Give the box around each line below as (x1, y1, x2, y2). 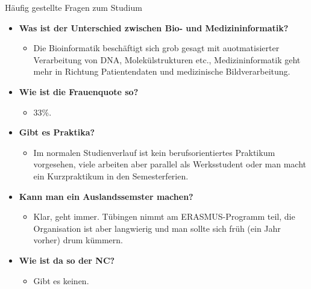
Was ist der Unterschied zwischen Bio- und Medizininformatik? (19, 21, 289, 34)
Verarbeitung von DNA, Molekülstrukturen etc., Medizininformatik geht (33, 53, 301, 66)
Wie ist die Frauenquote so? (19, 85, 139, 98)
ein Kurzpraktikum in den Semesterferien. (33, 169, 189, 182)
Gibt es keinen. (33, 274, 89, 287)
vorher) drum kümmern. (33, 234, 123, 246)
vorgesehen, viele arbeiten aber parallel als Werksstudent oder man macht (33, 158, 307, 170)
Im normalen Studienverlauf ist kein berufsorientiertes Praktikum (33, 146, 275, 158)
